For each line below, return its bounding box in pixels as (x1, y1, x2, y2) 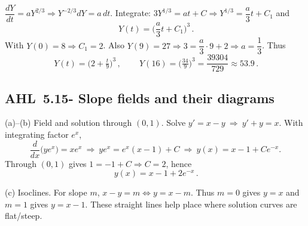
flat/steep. (5, 209, 42, 222)
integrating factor (5, 128, 69, 141)
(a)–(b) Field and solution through (5, 116, 132, 129)
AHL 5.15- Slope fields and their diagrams (5, 88, 275, 107)
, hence (166, 157, 192, 169)
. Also (103, 39, 125, 51)
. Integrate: (110, 7, 151, 19)
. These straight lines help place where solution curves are (85, 197, 297, 210)
